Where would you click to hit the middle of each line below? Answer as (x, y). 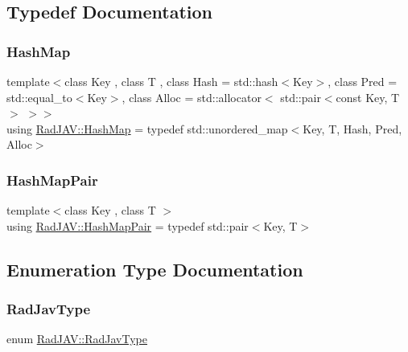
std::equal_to (39, 97)
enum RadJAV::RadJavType (77, 339)
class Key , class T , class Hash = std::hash (171, 81)
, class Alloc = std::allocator (192, 97)
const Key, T (368, 97)
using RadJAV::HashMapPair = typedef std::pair (128, 225)
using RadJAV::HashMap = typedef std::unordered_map (147, 128)
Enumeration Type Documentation (155, 269)
